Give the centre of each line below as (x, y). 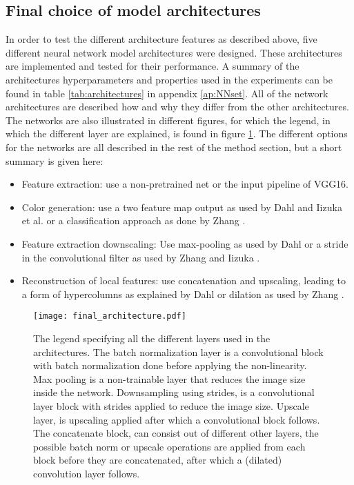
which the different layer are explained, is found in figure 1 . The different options (177, 133)
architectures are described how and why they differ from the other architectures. (177, 107)
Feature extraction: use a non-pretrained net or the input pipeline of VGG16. (185, 184)
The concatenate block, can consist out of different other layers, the (176, 433)
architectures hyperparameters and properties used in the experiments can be (169, 79)
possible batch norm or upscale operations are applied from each (169, 446)
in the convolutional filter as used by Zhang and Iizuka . (141, 257)
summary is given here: (55, 160)
